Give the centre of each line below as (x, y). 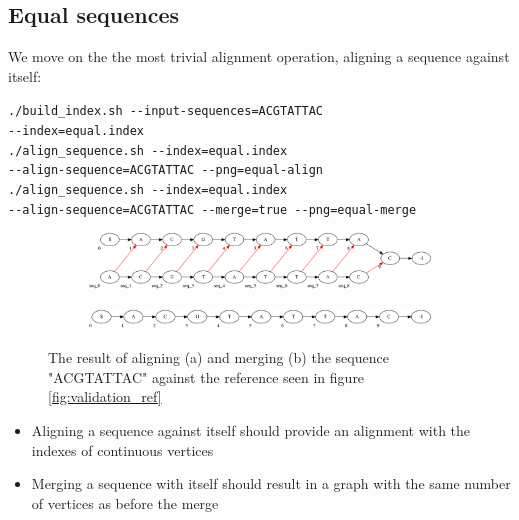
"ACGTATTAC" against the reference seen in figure (206, 376)
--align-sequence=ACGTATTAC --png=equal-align (165, 170)
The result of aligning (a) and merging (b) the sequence (218, 357)
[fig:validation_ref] (105, 396)
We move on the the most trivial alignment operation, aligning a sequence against (259, 56)
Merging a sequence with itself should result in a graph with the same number (271, 483)
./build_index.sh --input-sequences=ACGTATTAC (165, 111)
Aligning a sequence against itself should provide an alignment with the (251, 429)
